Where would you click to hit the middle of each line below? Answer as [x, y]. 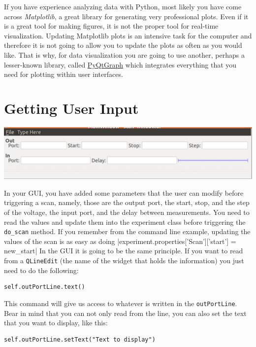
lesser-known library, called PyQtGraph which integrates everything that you [120, 64]
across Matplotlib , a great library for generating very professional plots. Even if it [126, 16]
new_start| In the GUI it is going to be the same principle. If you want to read [124, 251]
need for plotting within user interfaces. [64, 74]
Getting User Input [71, 108]
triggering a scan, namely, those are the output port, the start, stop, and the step [127, 202]
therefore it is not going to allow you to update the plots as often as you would [123, 45]
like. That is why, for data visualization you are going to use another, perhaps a [124, 54]
